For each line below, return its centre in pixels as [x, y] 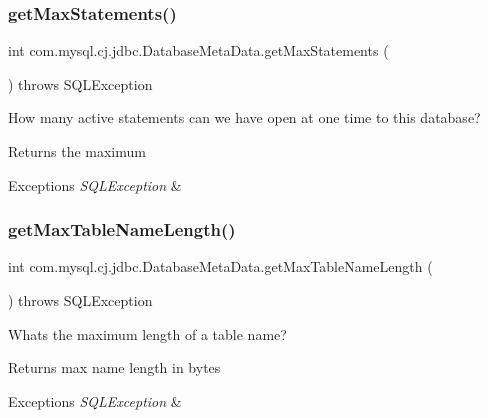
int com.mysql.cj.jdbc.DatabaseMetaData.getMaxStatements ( [198, 50]
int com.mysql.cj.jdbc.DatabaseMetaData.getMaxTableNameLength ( [220, 266]
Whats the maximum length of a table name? [147, 333]
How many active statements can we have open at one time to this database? [244, 117]
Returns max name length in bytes [114, 367]
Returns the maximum [77, 151]
